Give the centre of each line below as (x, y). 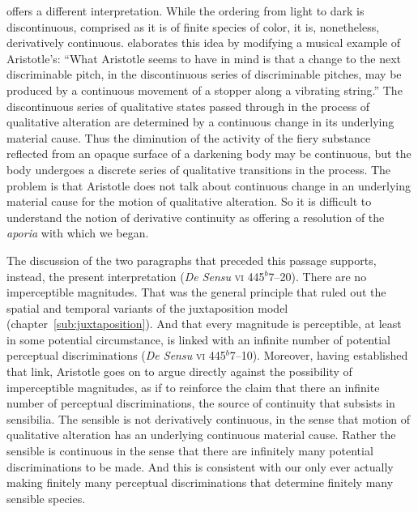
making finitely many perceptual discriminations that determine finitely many (200, 482)
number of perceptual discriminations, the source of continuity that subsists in (201, 403)
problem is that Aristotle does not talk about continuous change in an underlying (209, 185)
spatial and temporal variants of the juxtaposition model (147, 307)
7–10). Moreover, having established (319, 355)
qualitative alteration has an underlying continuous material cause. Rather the (201, 435)
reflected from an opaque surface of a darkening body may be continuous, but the (209, 154)
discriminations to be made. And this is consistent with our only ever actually (200, 466)
